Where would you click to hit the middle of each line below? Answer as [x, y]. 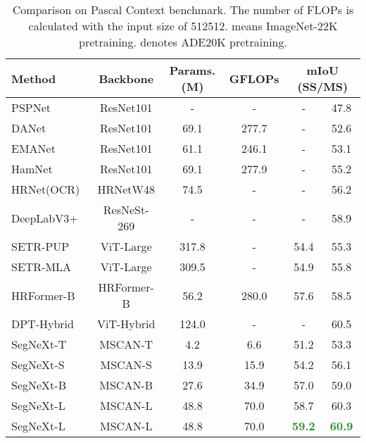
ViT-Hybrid [126, 324]
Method [34, 78]
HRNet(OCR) [46, 189]
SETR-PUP [40, 246]
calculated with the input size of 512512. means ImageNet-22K [183, 26]
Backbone [126, 78]
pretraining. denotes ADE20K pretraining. [183, 42]
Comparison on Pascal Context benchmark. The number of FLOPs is [183, 10]
